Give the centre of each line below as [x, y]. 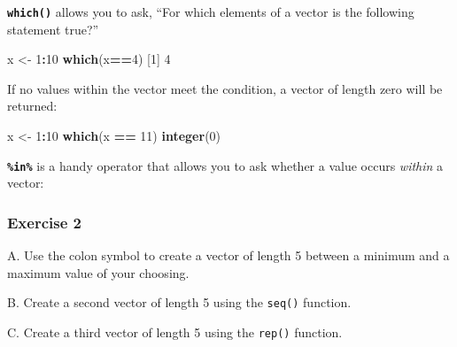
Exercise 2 [44, 222]
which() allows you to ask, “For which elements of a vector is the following [211, 12]
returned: [32, 106]
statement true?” [53, 29]
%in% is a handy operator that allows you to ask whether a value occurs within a [225, 165]
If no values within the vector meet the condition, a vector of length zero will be [225, 88]
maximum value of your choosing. [98, 272]
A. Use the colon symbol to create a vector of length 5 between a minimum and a [228, 255]
